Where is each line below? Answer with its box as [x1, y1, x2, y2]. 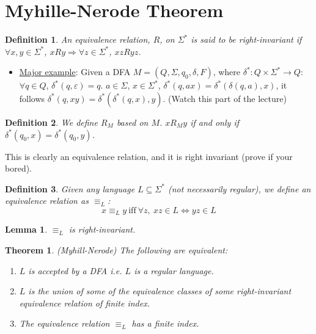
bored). [5, 162, 32, 175]
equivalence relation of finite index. [19, 296, 150, 309]
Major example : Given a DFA [19, 65, 131, 78]
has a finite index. [131, 317, 199, 330]
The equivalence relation [19, 317, 110, 330]
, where [213, 65, 241, 78]
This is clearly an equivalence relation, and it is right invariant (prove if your [5, 150, 293, 162]
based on [116, 115, 149, 128]
